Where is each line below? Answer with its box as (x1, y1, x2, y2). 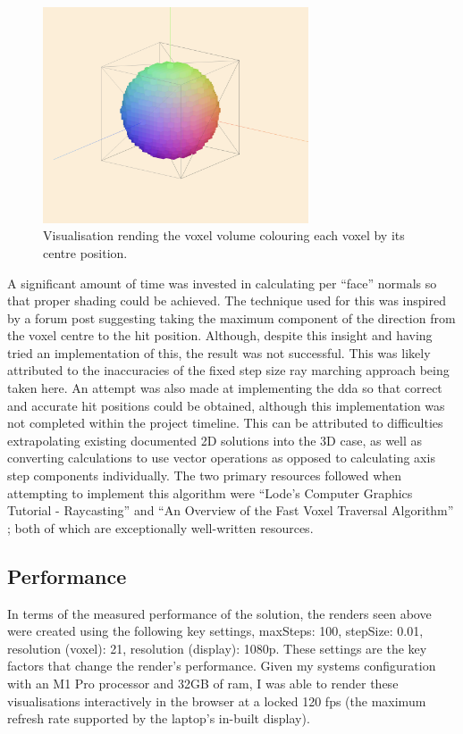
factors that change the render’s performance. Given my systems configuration (7, 656, 436, 675)
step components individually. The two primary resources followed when (7, 466, 402, 485)
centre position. (43, 243, 128, 262)
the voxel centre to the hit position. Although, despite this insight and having (7, 326, 433, 345)
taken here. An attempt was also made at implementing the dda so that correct (7, 379, 442, 397)
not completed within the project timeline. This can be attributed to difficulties (7, 413, 443, 432)
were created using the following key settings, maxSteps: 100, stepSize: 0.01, (7, 621, 424, 640)
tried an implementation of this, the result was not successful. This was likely (7, 343, 431, 362)
